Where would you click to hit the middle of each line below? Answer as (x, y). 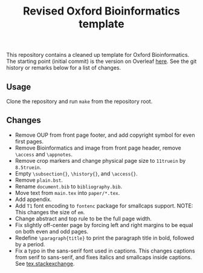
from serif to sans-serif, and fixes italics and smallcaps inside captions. (103, 257)
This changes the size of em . (50, 212)
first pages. (29, 141)
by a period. (30, 244)
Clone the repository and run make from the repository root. (79, 101)
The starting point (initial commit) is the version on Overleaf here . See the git (101, 61)
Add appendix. (33, 199)
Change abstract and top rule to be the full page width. (83, 219)
